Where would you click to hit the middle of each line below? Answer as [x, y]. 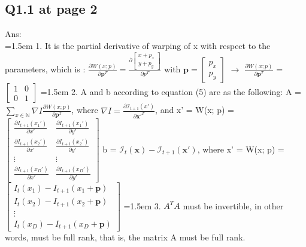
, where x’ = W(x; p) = [241, 149]
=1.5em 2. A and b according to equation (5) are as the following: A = [171, 92]
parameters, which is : [45, 69]
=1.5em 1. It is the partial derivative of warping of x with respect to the [138, 45]
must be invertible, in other [233, 205]
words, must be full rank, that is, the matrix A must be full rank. [125, 237]
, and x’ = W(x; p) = [195, 110]
